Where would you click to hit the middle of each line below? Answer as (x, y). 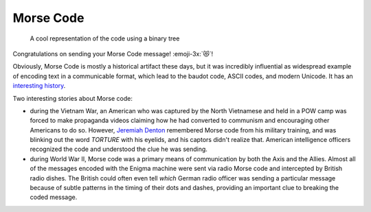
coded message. (54, 197)
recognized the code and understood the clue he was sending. (119, 149)
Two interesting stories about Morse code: (73, 98)
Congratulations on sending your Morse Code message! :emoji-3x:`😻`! (113, 54)
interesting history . (39, 86)
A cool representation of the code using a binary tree (105, 38)
